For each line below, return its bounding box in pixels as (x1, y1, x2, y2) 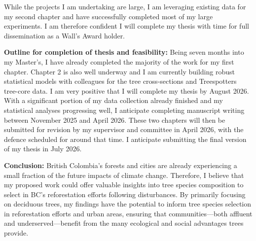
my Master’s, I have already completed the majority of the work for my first (4, 56, 234, 67)
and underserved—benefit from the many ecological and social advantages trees (4, 218, 244, 228)
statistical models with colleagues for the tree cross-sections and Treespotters (4, 76, 237, 86)
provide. (4, 228, 29, 238)
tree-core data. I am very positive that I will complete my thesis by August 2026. (4, 85, 249, 96)
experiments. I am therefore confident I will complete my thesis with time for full (4, 21, 249, 31)
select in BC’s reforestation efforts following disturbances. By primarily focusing (4, 189, 246, 199)
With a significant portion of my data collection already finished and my (4, 95, 223, 105)
